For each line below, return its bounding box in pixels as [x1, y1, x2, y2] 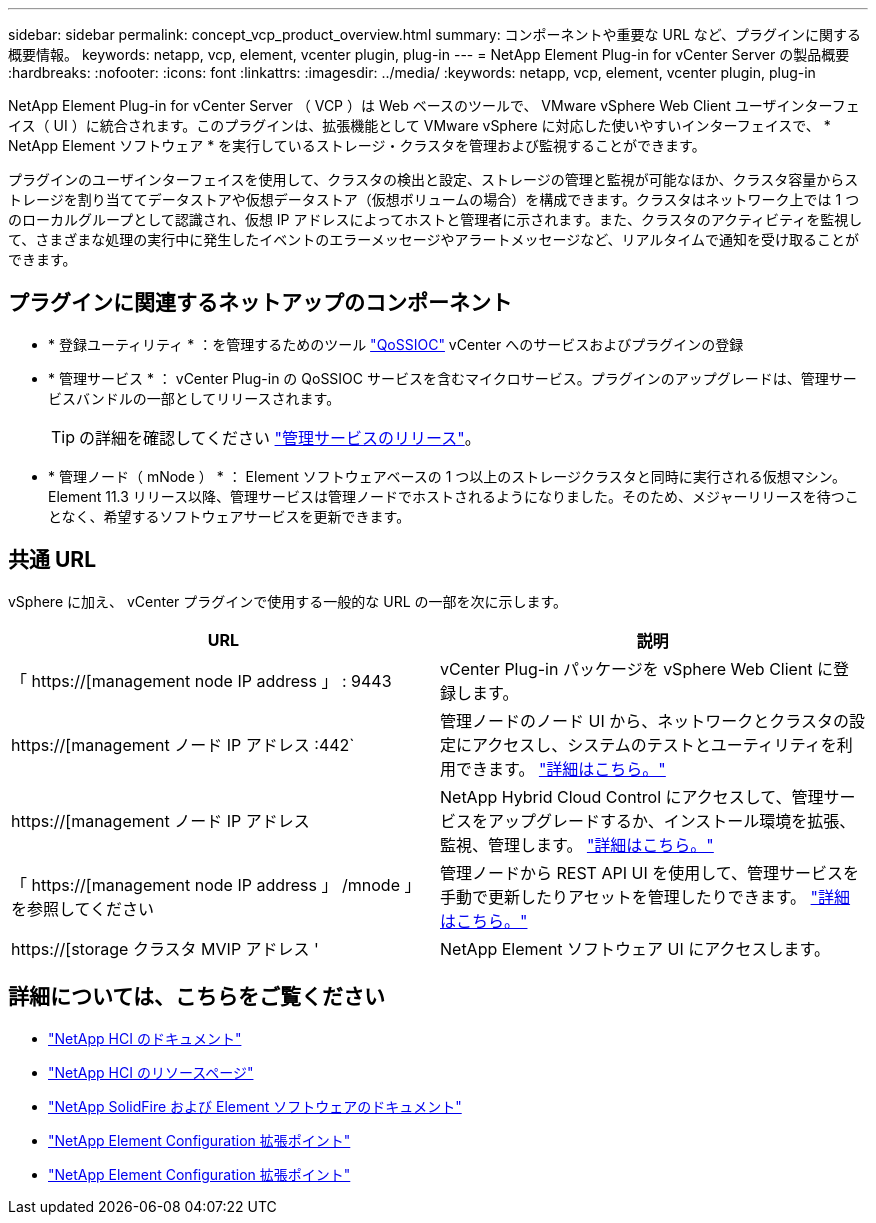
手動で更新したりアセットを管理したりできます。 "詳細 [440, 886, 851, 907]
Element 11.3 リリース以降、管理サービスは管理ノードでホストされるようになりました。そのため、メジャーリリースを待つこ [48, 487, 859, 505]
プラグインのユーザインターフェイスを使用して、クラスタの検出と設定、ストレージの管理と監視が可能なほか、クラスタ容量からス [8, 171, 859, 188]
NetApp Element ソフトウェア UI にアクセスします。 [440, 938, 830, 959]
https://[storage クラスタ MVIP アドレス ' [11, 938, 319, 959]
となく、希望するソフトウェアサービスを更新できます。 [48, 507, 411, 525]
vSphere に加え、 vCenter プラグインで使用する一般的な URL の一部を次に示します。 [8, 592, 568, 610]
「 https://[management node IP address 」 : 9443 [11, 670, 392, 691]
